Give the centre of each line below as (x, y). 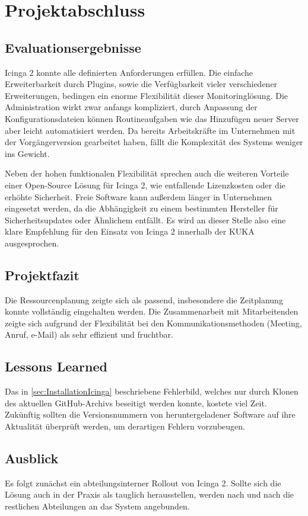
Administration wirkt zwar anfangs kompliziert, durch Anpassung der (131, 107)
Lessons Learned (56, 366)
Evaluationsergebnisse (73, 47)
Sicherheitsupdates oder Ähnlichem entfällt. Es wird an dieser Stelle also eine (145, 219)
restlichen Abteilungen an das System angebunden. (97, 506)
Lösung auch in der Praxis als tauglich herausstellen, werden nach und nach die (150, 494)
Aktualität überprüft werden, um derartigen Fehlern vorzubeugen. (125, 426)
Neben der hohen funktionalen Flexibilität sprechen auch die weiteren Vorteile (147, 173)
